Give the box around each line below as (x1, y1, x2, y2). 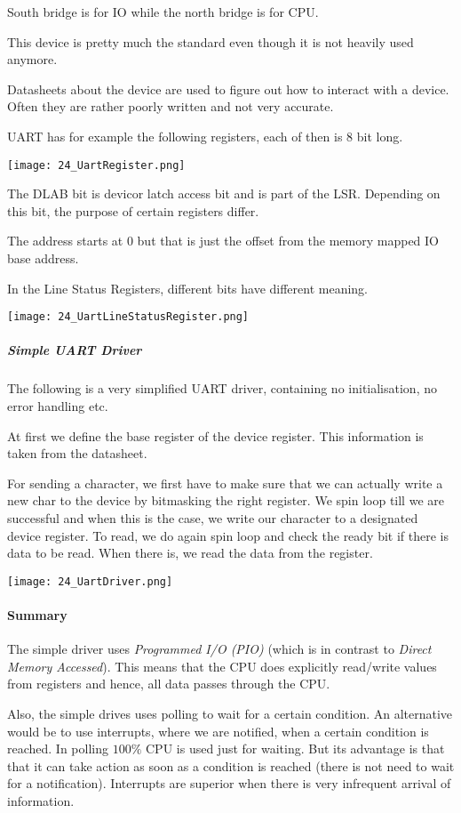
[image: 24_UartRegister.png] (7, 158, 186, 172)
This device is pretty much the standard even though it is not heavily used (7, 32, 414, 51)
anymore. (7, 50, 58, 68)
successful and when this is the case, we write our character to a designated (7, 508, 418, 527)
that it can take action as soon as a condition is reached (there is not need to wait (7, 756, 455, 775)
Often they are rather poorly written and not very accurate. (7, 97, 334, 116)
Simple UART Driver (7, 341, 142, 359)
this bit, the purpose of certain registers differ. (7, 201, 259, 220)
